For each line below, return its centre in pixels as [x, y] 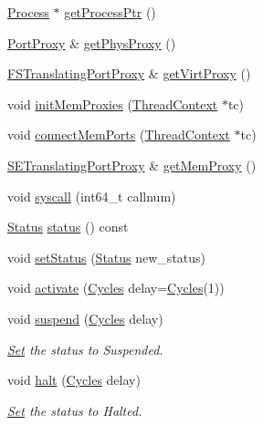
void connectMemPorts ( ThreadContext [119, 135]
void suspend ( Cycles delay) [85, 318]
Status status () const [68, 227]
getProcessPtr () [110, 12]
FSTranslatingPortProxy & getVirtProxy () [129, 73]
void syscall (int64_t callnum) [92, 196]
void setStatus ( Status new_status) [107, 257]
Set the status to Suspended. [85, 349]
